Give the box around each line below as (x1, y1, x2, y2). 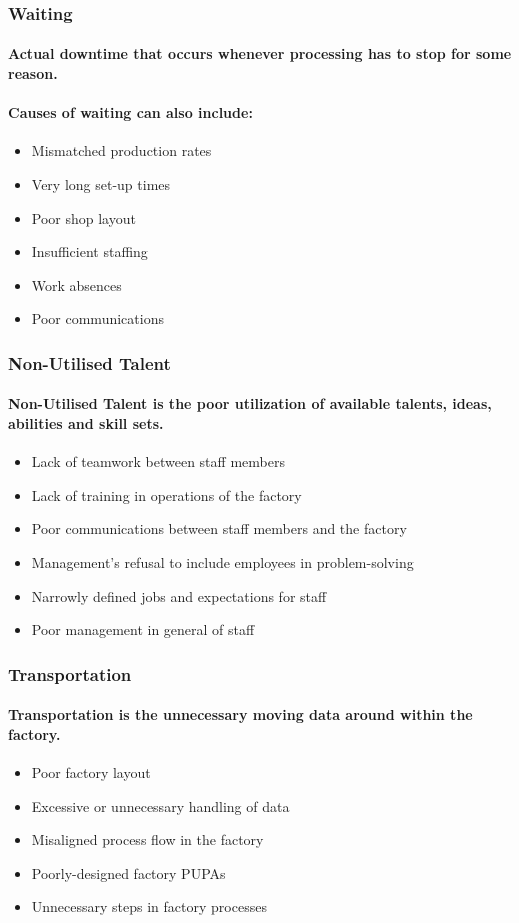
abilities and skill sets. (8, 413, 164, 434)
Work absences (31, 274, 122, 295)
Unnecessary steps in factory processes (31, 896, 267, 917)
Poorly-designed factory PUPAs (31, 862, 226, 883)
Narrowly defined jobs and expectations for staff (31, 585, 327, 606)
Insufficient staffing (31, 241, 148, 262)
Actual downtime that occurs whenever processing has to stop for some (8, 43, 512, 64)
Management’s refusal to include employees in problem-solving (31, 552, 414, 572)
